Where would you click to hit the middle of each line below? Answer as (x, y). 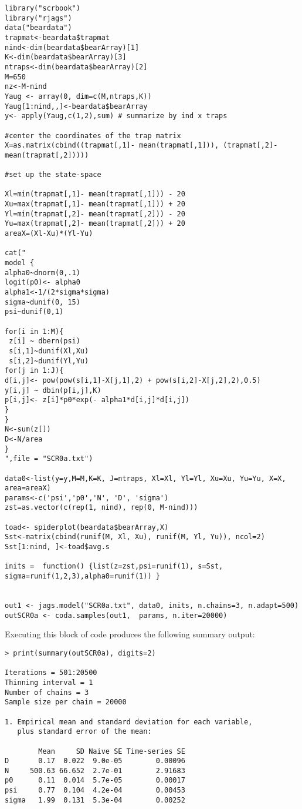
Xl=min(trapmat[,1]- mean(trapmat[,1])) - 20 (95, 194)
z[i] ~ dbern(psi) (45, 341)
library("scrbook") (43, 8)
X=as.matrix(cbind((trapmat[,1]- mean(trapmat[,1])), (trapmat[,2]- (141, 146)
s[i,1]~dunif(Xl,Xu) (49, 351)
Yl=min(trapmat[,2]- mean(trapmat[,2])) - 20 (95, 214)
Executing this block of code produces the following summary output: (130, 634)
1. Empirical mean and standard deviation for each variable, (129, 722)
